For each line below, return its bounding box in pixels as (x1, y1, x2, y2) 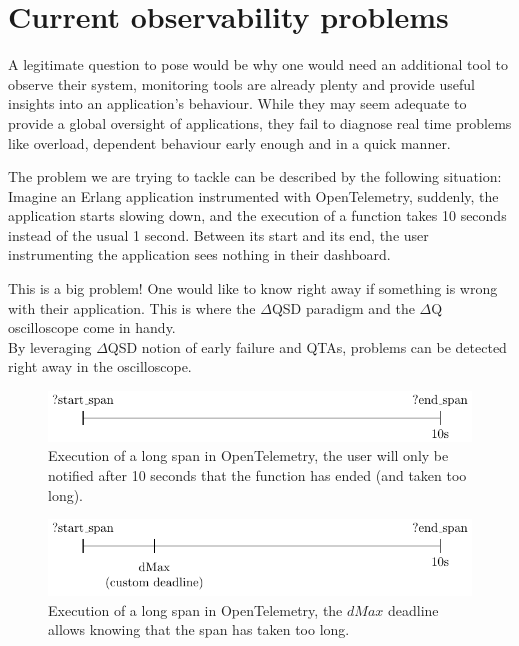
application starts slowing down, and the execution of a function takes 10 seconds (8, 205, 507, 226)
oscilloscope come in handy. (8, 317, 176, 338)
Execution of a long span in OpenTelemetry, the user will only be (48, 445, 449, 466)
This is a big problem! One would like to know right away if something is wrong (8, 278, 498, 299)
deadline (387, 599, 439, 620)
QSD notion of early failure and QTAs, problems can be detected (107, 336, 507, 357)
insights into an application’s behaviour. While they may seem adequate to (8, 93, 467, 114)
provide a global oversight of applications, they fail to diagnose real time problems (8, 112, 512, 133)
